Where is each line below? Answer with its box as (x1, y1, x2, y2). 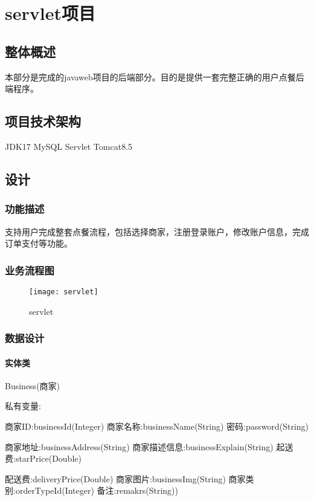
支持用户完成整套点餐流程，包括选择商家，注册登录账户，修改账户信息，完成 (5, 225, 309, 238)
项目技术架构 (5, 112, 81, 131)
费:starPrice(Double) (5, 452, 82, 465)
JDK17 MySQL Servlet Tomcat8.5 (5, 140, 133, 152)
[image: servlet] (29, 287, 98, 296)
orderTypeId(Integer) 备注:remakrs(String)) (15, 484, 178, 497)
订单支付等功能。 (5, 237, 72, 250)
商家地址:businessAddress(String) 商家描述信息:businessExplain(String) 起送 (5, 440, 293, 453)
